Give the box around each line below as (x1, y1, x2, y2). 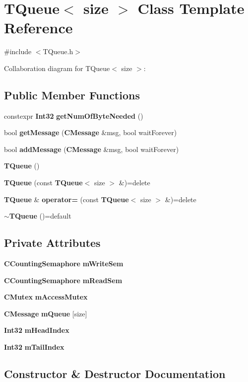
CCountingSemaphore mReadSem (4, 275, 123, 285)
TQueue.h (43, 46, 73, 57)
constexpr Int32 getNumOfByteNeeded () (4, 110, 143, 121)
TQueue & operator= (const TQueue (4, 194, 129, 204)
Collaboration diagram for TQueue (4, 63, 110, 73)
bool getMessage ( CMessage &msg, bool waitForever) (4, 127, 177, 138)
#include (4, 46, 32, 57)
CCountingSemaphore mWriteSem (4, 258, 124, 269)
